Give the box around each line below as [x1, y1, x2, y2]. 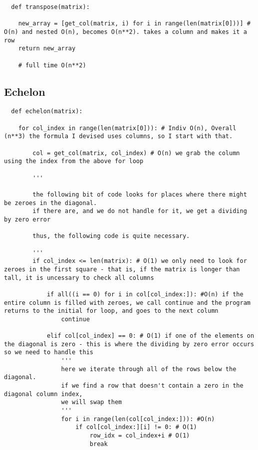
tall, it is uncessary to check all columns [4, 274, 154, 281]
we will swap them [61, 399, 122, 406]
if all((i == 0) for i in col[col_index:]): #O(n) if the [46, 290, 244, 298]
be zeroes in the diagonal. [4, 199, 97, 207]
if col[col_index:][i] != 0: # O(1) [75, 424, 197, 431]
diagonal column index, [4, 390, 83, 398]
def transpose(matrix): [11, 3, 90, 10]
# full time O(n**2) [18, 61, 86, 69]
